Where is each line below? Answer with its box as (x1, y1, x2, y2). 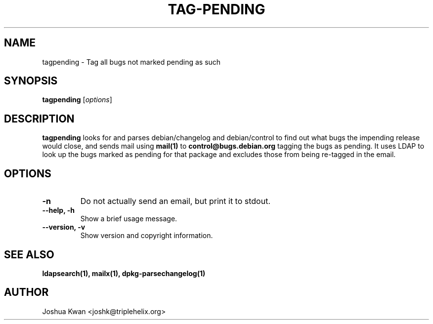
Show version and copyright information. (80, 231, 213, 240)
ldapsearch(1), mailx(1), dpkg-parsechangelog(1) (42, 269, 206, 278)
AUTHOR (4, 286, 49, 299)
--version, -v (42, 223, 86, 232)
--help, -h (42, 206, 75, 215)
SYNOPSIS (4, 75, 58, 87)
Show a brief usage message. (80, 214, 177, 223)
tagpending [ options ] (42, 95, 112, 104)
